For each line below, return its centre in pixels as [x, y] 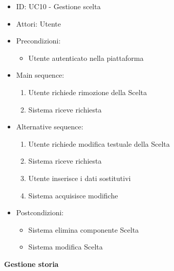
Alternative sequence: [50, 127]
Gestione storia [31, 264]
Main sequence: [40, 75]
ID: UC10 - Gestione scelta [58, 6]
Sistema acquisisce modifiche [73, 195]
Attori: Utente [38, 23]
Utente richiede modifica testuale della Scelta [99, 143]
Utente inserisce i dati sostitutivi [80, 178]
